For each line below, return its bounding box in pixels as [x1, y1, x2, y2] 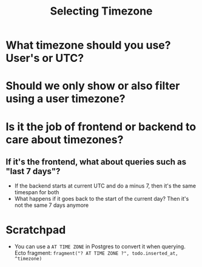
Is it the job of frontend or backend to [5, 120, 197, 133]
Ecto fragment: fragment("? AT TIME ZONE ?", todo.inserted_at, [14, 249, 178, 257]
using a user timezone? [5, 92, 126, 106]
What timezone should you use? [5, 38, 171, 52]
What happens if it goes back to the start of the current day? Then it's [14, 195, 189, 203]
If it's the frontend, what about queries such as [5, 157, 187, 167]
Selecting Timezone [50, 4, 153, 18]
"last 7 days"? [5, 166, 61, 177]
